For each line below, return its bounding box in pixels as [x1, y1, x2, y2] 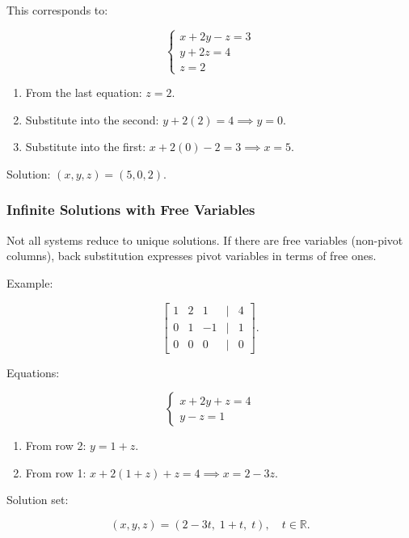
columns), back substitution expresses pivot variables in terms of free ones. [6, 247, 377, 264]
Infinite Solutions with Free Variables [6, 200, 255, 220]
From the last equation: [25, 84, 142, 101]
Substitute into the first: [25, 138, 146, 155]
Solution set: [6, 491, 69, 508]
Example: [6, 274, 53, 291]
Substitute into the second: [25, 111, 159, 128]
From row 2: [25, 437, 86, 454]
